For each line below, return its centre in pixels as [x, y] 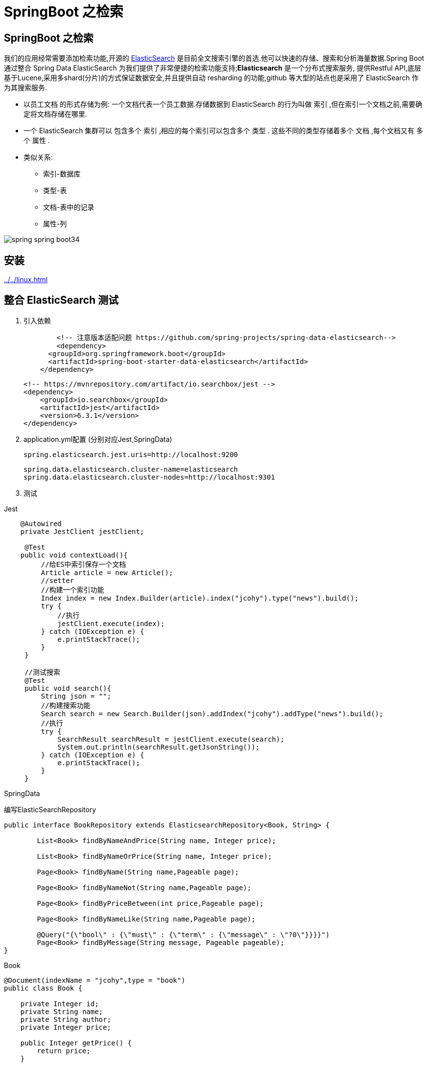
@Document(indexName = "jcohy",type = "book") [95, 980]
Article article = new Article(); [107, 572]
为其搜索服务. [26, 88]
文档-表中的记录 [69, 207]
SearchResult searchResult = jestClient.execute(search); [171, 739]
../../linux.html [26, 280]
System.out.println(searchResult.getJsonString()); [158, 747]
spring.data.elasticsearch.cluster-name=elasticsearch [131, 469]
